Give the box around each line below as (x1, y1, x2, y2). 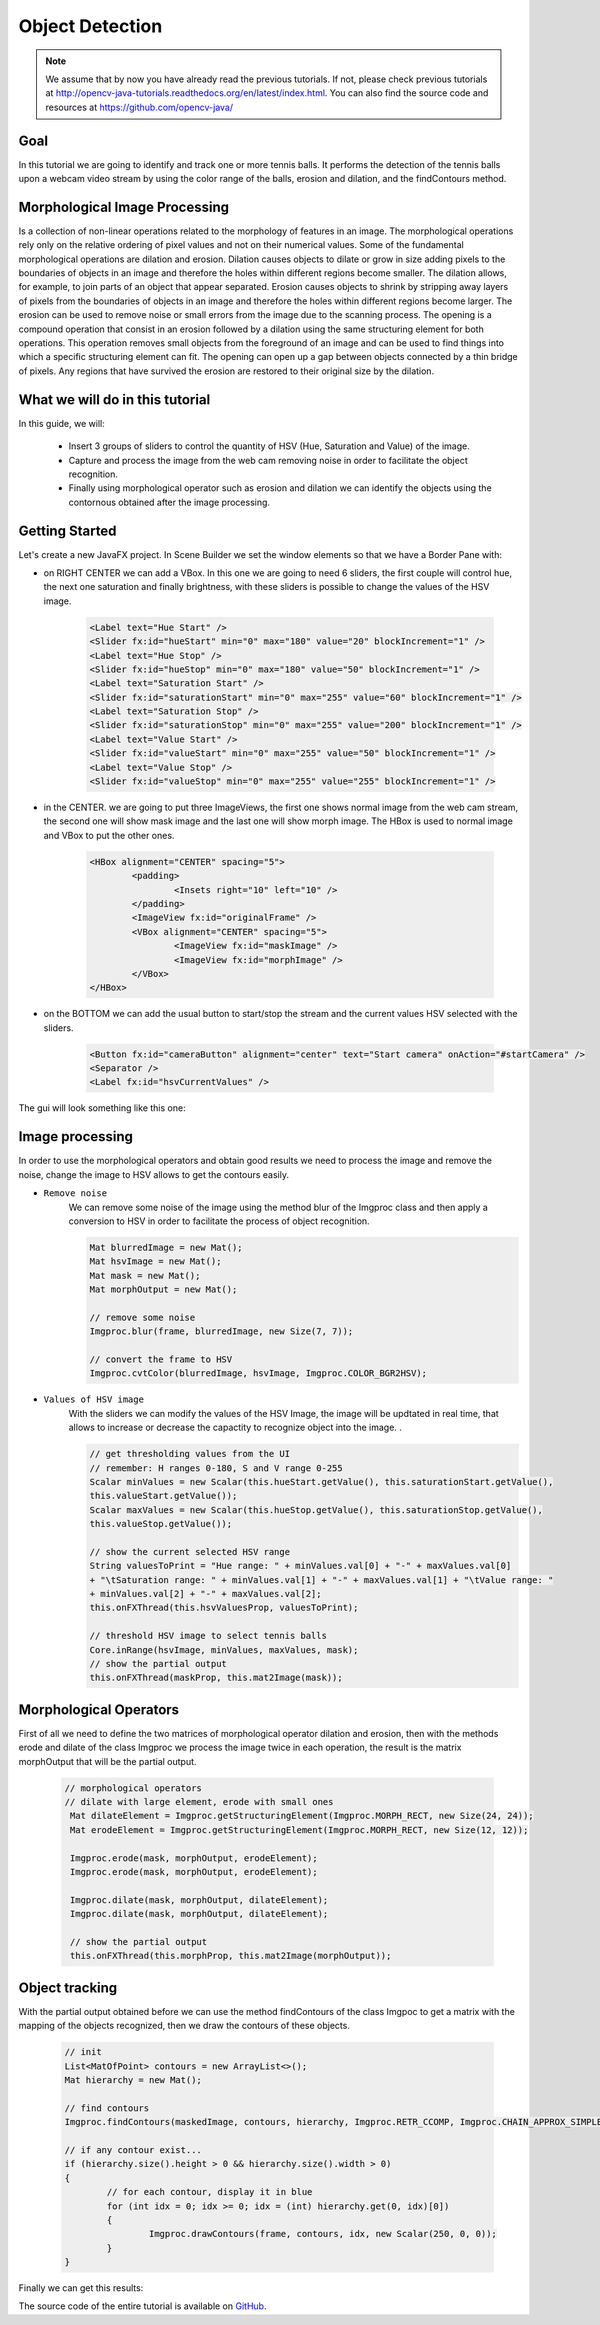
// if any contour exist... (64, 2144, 202, 2155)
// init (64, 2046, 102, 2058)
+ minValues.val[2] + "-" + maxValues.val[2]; (89, 1588, 322, 1600)
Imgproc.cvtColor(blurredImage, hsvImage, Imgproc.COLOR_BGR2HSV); (89, 1368, 428, 1379)
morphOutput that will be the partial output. (18, 1755, 197, 1767)
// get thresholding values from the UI (89, 1448, 290, 1460)
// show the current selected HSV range (89, 1546, 290, 1557)
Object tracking (18, 1979, 118, 1996)
